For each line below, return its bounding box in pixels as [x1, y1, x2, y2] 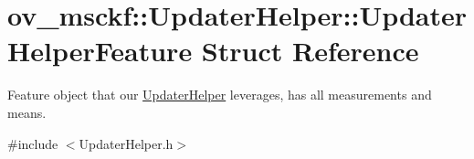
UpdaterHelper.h [79, 133, 174, 153]
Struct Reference [201, 32, 419, 69]
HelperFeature [7, 32, 193, 69]
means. [7, 102, 47, 122]
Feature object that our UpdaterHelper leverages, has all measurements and [7, 85, 432, 104]
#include [7, 133, 58, 153]
